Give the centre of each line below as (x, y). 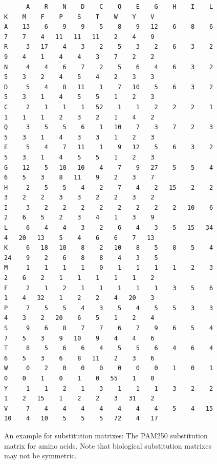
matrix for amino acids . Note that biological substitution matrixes (108, 445)
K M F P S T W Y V (79, 17)
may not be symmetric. (40, 456)
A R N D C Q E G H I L (120, 7)
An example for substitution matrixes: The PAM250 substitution (106, 435)
